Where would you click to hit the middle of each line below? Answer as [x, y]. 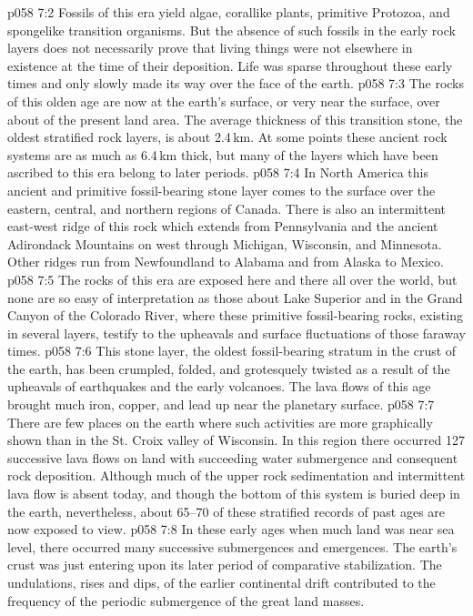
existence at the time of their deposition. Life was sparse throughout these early [230, 65]
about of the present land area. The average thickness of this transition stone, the [235, 119]
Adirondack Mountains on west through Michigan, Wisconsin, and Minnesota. [225, 243]
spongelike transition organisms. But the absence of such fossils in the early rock [231, 30]
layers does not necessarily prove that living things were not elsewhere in [210, 48]
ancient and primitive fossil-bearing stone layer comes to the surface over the [221, 190]
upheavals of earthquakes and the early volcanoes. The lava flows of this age [219, 386]
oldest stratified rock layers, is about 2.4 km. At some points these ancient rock [227, 137]
